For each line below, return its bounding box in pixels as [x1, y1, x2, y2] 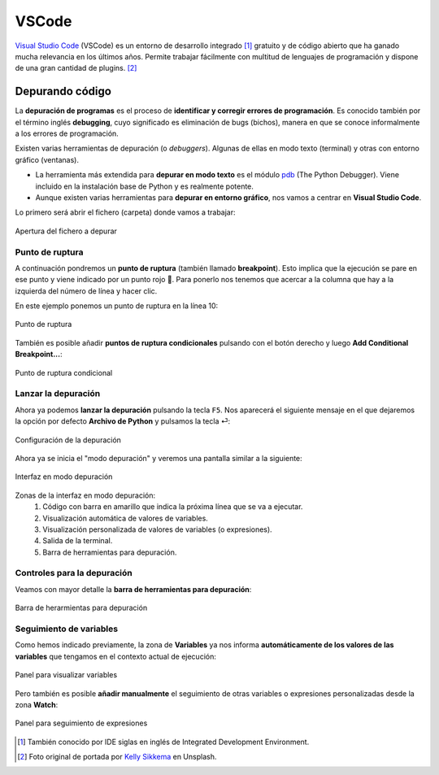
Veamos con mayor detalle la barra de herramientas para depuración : [15, 584, 252, 594]
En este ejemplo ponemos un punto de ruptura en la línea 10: [15, 301, 219, 311]
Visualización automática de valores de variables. [42, 513, 209, 523]
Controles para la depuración [15, 568, 133, 579]
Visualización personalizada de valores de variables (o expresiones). [42, 525, 272, 534]
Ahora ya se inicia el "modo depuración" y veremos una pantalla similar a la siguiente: [15, 453, 302, 463]
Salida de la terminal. [42, 536, 113, 546]
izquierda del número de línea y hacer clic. [15, 285, 158, 296]
